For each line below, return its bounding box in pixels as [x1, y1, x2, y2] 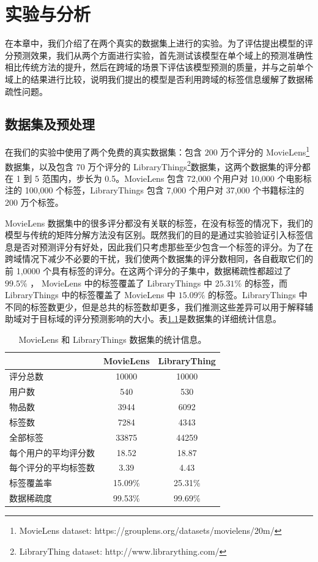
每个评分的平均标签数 [9, 461, 95, 474]
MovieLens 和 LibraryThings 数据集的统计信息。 [18, 332, 207, 345]
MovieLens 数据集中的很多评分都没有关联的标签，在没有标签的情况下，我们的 [5, 216, 313, 229]
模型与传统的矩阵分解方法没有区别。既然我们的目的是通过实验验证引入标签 [5, 228, 305, 241]
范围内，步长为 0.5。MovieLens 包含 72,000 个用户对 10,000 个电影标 [42, 171, 312, 184]
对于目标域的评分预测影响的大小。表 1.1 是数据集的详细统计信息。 [21, 312, 281, 325]
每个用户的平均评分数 [9, 446, 95, 459]
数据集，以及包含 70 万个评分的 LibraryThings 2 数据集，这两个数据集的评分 [5, 158, 302, 173]
